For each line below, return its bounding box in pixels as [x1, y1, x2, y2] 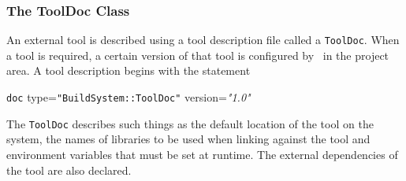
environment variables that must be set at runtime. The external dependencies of [6, 146, 398, 162]
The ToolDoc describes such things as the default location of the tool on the [6, 115, 374, 131]
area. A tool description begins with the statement [6, 62, 251, 79]
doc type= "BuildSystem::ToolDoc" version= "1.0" [6, 89, 251, 105]
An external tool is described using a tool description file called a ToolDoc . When [6, 31, 400, 48]
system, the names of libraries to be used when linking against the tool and [6, 131, 371, 147]
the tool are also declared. [6, 161, 132, 178]
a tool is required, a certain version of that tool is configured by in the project [6, 46, 389, 63]
